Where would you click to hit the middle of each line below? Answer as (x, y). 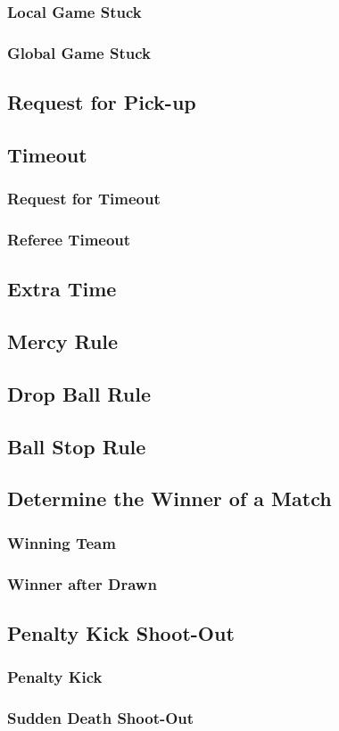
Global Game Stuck (79, 52)
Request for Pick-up (102, 102)
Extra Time (62, 289)
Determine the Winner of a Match (169, 498)
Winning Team (62, 542)
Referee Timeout (69, 240)
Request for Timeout (84, 199)
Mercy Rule (63, 341)
